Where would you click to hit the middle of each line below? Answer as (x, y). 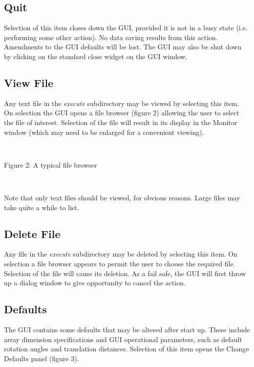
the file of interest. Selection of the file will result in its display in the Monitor (121, 122)
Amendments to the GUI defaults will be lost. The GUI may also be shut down (123, 47)
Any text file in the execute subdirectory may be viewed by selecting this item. (122, 103)
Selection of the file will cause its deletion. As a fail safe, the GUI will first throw (125, 273)
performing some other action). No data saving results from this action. (111, 37)
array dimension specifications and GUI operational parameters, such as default (123, 339)
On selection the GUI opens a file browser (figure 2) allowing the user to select (122, 113)
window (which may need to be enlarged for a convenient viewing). (104, 132)
